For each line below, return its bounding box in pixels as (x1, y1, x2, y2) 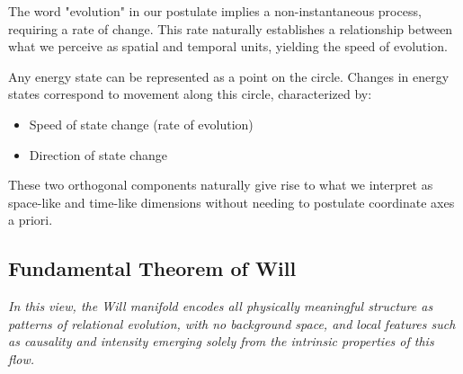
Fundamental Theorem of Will (8, 254, 297, 282)
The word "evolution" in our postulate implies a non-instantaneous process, (8, 2, 422, 20)
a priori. (8, 210, 53, 229)
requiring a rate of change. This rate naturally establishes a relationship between (8, 19, 453, 38)
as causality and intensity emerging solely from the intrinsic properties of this (8, 332, 434, 351)
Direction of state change (29, 145, 167, 164)
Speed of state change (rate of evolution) (29, 114, 254, 133)
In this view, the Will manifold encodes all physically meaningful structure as (8, 297, 433, 316)
